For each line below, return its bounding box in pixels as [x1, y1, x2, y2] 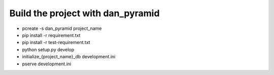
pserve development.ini [22, 61, 72, 67]
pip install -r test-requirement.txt [22, 40, 91, 46]
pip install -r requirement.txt [22, 32, 81, 38]
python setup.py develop [22, 46, 75, 53]
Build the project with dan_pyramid [9, 8, 160, 19]
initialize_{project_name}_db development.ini [22, 54, 116, 60]
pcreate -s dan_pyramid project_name [22, 25, 102, 31]
